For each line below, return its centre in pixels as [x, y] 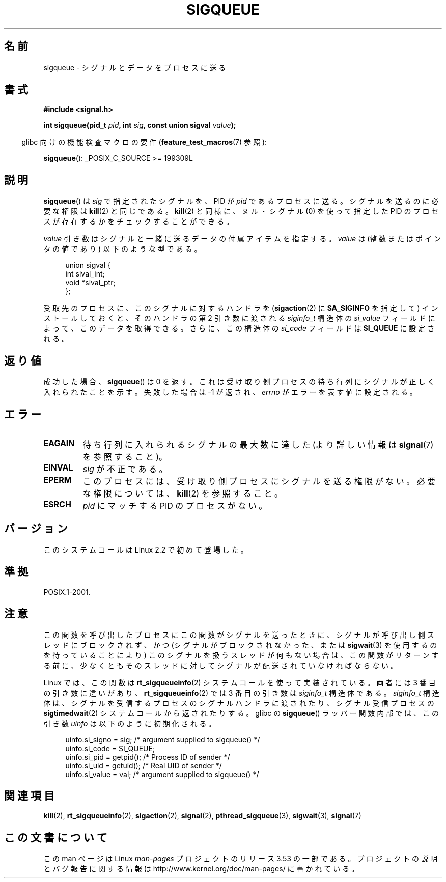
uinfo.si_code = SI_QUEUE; [110, 748]
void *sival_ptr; [90, 283]
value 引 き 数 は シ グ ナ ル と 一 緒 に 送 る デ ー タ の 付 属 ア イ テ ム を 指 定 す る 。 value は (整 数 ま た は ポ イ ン [242, 239]
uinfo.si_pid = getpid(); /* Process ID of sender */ [148, 757]
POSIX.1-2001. [67, 592]
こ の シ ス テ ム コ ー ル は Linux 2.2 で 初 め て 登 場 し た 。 [146, 549]
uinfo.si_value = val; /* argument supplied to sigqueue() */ [162, 774]
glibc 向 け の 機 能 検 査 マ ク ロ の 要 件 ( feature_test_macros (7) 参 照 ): [144, 142]
